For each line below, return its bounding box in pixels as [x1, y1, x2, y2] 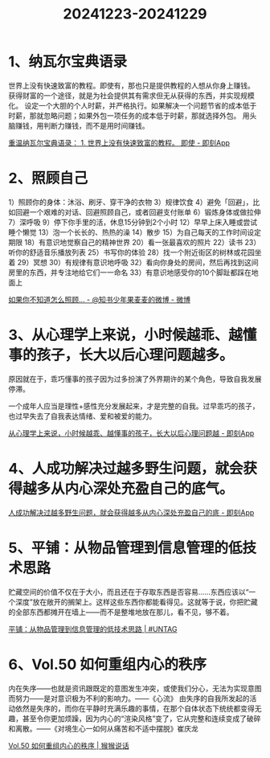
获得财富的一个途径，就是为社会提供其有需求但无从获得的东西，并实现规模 [8, 90, 255, 100]
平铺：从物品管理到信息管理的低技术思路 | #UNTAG [8, 624, 178, 633]
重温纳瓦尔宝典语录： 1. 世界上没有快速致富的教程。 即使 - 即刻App [8, 137, 231, 147]
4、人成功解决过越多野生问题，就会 [8, 460, 243, 477]
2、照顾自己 [8, 170, 88, 187]
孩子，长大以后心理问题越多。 [36, 346, 235, 364]
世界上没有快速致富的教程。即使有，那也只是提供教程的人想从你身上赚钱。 [8, 80, 255, 90]
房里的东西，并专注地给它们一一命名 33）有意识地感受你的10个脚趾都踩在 [8, 267, 252, 277]
